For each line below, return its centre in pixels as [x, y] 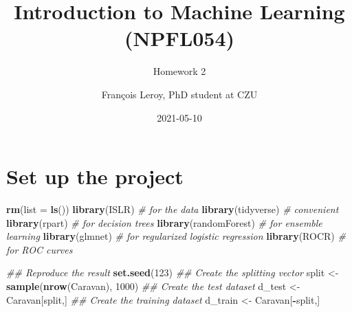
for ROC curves [40, 249]
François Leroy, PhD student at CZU [179, 94]
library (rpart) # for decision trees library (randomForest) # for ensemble [164, 222]
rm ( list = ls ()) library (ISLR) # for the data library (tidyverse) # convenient [173, 209]
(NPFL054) [179, 38]
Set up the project [95, 176]
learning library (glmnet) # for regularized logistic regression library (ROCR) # [176, 236]
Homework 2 [179, 71]
